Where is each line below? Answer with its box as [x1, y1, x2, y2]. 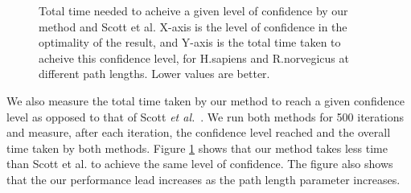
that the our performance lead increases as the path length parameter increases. [6, 170, 401, 187]
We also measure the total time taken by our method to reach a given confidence [6, 92, 405, 109]
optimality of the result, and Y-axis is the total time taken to [39, 34, 341, 51]
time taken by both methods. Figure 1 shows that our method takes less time [6, 139, 388, 156]
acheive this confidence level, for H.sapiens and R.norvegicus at [39, 49, 349, 66]
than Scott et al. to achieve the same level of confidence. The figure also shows [6, 155, 393, 172]
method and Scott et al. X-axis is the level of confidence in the [39, 18, 347, 35]
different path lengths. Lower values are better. [39, 65, 270, 82]
